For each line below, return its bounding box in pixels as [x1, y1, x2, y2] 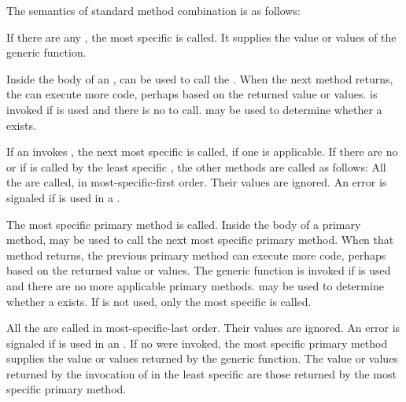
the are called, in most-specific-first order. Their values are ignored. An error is [6, 174, 387, 190]
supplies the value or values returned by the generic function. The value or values [6, 350, 398, 367]
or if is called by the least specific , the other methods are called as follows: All [6, 158, 386, 175]
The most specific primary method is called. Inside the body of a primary [6, 216, 361, 232]
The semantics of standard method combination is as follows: [6, 2, 301, 18]
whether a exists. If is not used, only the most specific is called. [6, 293, 312, 309]
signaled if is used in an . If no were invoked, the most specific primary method [6, 334, 388, 351]
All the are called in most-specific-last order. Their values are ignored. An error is [6, 319, 400, 336]
